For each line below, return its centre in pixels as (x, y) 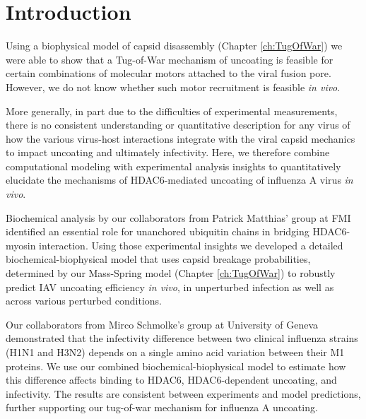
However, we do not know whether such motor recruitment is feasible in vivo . (173, 87)
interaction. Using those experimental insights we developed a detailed (191, 245)
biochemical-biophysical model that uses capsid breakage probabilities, (158, 259)
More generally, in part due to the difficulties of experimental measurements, (172, 111)
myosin (21, 245)
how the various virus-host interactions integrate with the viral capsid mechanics (181, 138)
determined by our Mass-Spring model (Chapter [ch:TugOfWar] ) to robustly (171, 273)
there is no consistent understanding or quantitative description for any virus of (178, 125)
